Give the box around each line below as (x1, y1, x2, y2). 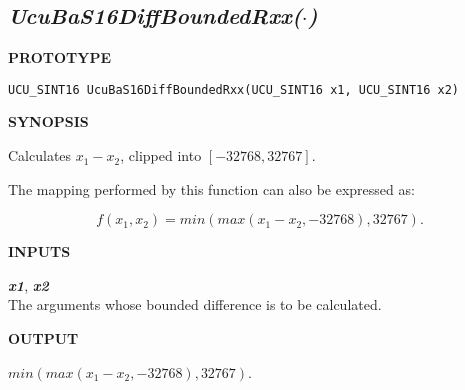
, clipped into (120, 145, 202, 166)
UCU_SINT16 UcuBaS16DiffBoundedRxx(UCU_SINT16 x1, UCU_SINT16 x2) (8, 82, 460, 97)
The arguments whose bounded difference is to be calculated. (8, 294, 382, 315)
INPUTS (8, 241, 71, 262)
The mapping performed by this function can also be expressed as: (8, 178, 415, 199)
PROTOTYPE (8, 47, 111, 68)
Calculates (8, 145, 72, 166)
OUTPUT (8, 328, 79, 349)
